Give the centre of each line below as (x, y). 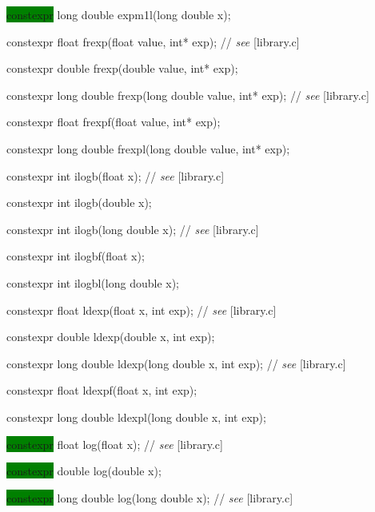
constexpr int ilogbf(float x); (76, 256)
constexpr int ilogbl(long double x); (93, 282)
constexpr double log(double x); (84, 471)
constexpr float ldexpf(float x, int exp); (102, 390)
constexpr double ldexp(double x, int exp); (111, 337)
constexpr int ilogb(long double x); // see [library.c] (133, 229)
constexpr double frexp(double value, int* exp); (122, 68)
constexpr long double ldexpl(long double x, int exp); (136, 417)
